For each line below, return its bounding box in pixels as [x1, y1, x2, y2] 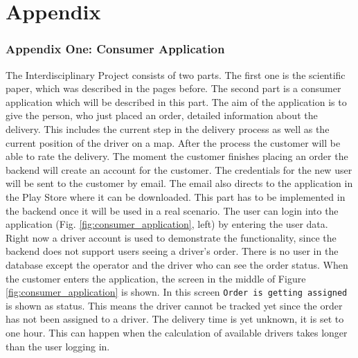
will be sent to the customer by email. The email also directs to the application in [6, 176, 353, 190]
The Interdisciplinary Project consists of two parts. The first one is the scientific [6, 67, 346, 82]
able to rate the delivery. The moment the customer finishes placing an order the [6, 149, 348, 163]
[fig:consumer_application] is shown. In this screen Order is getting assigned [6, 285, 348, 299]
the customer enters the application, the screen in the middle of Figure [6, 271, 306, 285]
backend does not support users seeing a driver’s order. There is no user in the [6, 244, 339, 258]
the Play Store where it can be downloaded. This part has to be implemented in [6, 189, 346, 204]
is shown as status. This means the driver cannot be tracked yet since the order [6, 298, 343, 312]
